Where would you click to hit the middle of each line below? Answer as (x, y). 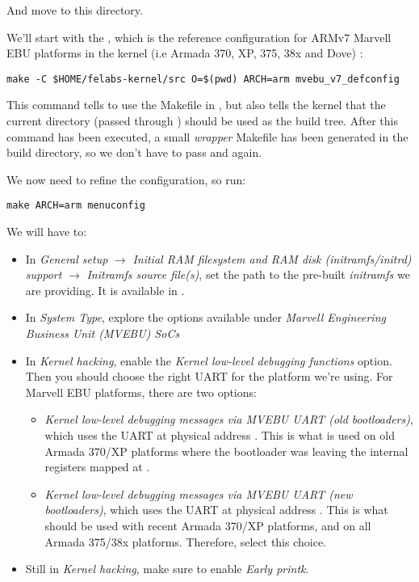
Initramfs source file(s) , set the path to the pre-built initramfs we (248, 274)
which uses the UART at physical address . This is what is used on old (220, 435)
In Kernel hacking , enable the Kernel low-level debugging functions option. (209, 360)
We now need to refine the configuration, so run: (126, 179)
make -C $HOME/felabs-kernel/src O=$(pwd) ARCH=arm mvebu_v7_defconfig (203, 79)
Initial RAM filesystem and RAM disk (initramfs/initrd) (272, 258)
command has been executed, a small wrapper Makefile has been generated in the (207, 136)
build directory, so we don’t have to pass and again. (134, 152)
